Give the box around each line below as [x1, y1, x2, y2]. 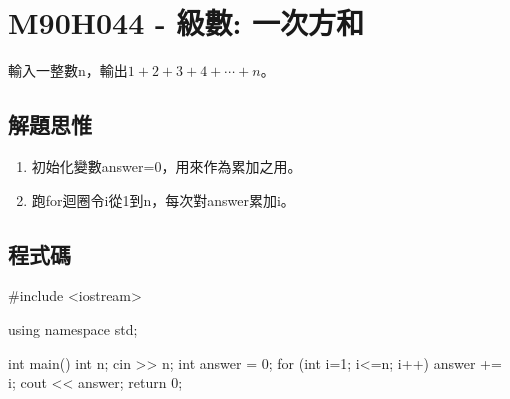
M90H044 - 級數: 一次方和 [8, 2, 365, 43]
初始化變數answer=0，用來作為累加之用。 [31, 155, 302, 176]
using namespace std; [8, 318, 138, 339]
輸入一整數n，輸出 [8, 60, 128, 81]
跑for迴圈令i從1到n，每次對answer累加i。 [31, 189, 295, 210]
